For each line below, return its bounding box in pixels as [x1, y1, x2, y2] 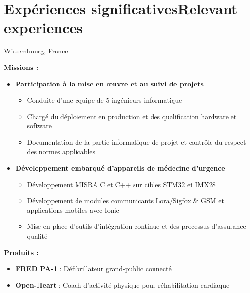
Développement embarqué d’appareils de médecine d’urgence [15, 163, 225, 173]
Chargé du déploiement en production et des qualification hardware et [27, 111, 237, 121]
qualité [27, 231, 48, 241]
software [27, 121, 52, 131]
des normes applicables [27, 146, 96, 156]
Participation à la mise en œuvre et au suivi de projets [15, 78, 204, 88]
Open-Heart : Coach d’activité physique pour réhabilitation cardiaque [15, 279, 230, 290]
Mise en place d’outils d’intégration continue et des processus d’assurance [27, 221, 246, 231]
